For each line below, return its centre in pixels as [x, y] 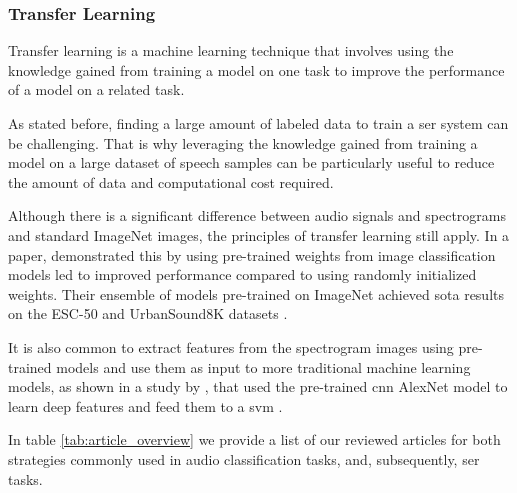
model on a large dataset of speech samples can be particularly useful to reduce [251, 162]
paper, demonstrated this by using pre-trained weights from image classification [252, 254]
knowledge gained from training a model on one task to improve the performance [256, 69]
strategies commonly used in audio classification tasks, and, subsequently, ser [244, 458]
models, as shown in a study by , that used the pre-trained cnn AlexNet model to [258, 386]
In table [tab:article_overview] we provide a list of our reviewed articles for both [254, 439]
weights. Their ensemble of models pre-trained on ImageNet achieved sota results [256, 293]
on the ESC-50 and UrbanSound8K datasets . [148, 313]
